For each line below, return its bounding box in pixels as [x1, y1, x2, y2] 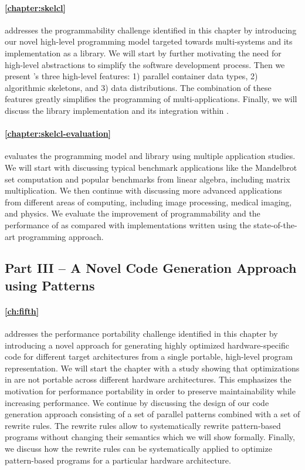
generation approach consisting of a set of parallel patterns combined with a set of [5, 408, 300, 420]
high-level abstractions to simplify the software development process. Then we [5, 58, 285, 70]
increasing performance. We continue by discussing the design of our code [5, 396, 269, 408]
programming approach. [18, 230, 104, 242]
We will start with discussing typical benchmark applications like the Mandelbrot [5, 161, 297, 173]
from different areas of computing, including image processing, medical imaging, [5, 195, 292, 208]
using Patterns [5, 276, 95, 294]
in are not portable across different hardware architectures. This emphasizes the [5, 373, 292, 386]
